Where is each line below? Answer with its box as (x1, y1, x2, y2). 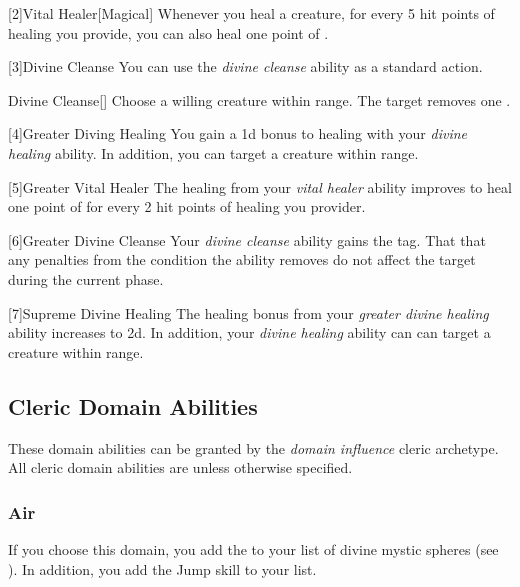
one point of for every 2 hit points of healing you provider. (8, 196, 366, 217)
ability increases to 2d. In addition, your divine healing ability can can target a (8, 322, 491, 343)
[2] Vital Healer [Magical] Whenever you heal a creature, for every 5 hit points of (8, 3, 495, 23)
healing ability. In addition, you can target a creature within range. (8, 142, 419, 163)
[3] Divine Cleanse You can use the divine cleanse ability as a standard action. (8, 56, 483, 77)
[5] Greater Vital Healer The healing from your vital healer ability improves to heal (8, 176, 512, 197)
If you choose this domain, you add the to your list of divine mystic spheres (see (8, 538, 499, 559)
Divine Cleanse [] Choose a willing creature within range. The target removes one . (8, 89, 511, 110)
